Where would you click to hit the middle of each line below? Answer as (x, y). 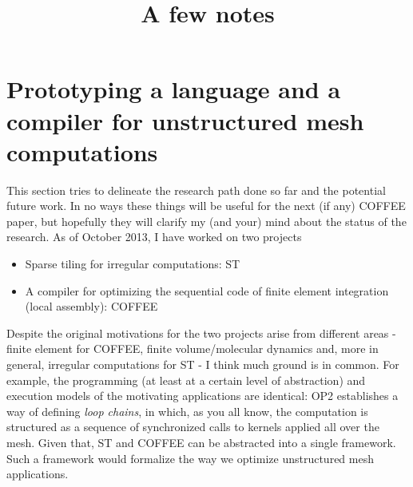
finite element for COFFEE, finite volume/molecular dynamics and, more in (193, 348)
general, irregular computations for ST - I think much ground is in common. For (203, 364)
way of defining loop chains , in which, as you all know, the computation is (187, 411)
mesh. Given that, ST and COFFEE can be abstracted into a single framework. (201, 442)
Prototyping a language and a (174, 89)
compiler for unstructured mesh (185, 120)
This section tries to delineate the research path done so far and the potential (196, 190)
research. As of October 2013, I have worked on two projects (154, 237)
